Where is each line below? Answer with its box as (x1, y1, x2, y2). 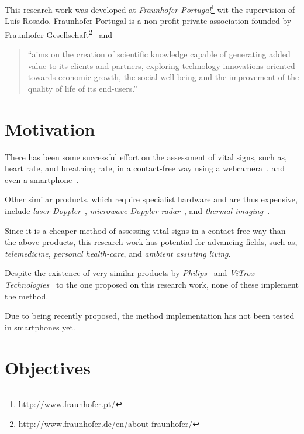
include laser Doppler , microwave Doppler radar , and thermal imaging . (5, 204, 270, 216)
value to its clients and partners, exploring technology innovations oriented (27, 59, 295, 71)
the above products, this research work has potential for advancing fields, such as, (5, 236, 298, 248)
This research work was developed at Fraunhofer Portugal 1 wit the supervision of (5, 2, 295, 15)
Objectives (5, 355, 91, 379)
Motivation (5, 116, 95, 140)
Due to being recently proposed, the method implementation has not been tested (5, 309, 295, 322)
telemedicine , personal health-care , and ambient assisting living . (5, 247, 231, 259)
